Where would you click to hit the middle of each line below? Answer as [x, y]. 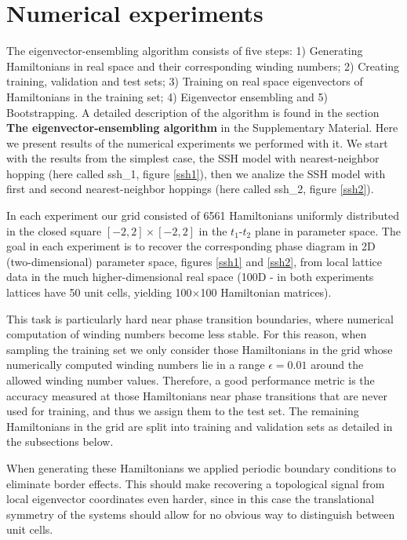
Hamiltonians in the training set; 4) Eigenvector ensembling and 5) [167, 96]
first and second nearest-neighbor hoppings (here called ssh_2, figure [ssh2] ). [190, 189]
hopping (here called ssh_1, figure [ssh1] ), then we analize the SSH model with [196, 173]
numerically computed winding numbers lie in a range [136, 365]
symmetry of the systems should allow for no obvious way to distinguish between [201, 514]
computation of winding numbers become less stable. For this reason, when [187, 334]
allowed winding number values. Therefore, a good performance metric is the [191, 380]
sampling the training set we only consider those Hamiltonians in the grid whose [200, 349]
